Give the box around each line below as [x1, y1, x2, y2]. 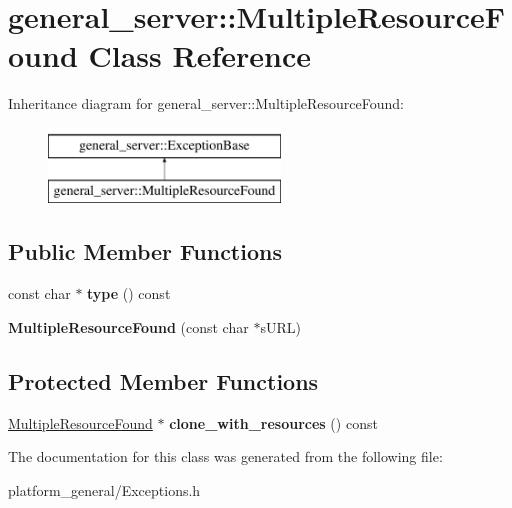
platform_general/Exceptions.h [8, 479, 201, 500]
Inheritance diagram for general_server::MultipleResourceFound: [8, 93, 404, 114]
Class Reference [88, 35, 311, 76]
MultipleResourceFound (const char [8, 316, 249, 337]
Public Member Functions [8, 236, 282, 267]
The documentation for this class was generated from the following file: [8, 446, 443, 467]
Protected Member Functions [8, 365, 319, 396]
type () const [87, 283, 171, 304]
